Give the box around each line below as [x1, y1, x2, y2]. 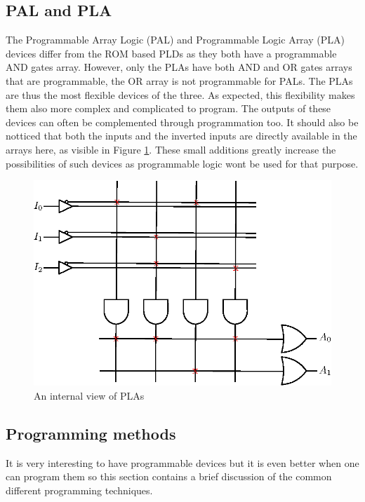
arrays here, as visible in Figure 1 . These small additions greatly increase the [6, 142, 336, 156]
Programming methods [6, 422, 176, 444]
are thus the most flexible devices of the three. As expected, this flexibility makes [6, 87, 355, 102]
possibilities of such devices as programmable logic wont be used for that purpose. [6, 156, 359, 170]
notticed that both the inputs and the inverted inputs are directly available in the [6, 128, 357, 143]
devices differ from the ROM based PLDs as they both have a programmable [6, 46, 337, 60]
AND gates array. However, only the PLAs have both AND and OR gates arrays [6, 60, 352, 74]
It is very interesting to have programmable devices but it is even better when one [6, 455, 359, 470]
